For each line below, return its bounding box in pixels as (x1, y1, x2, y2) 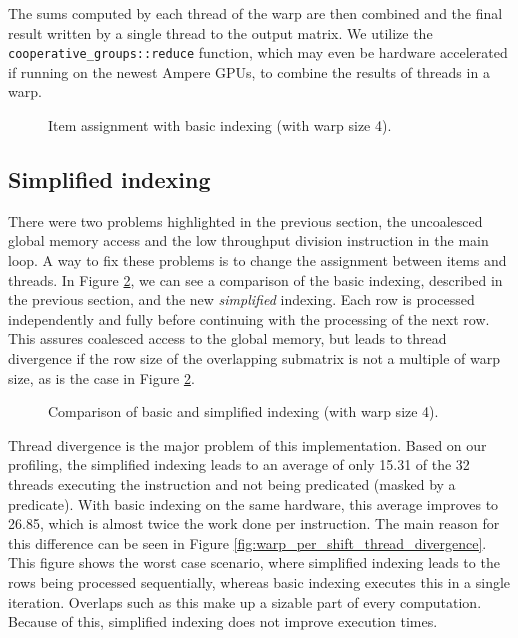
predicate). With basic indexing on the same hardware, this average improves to (8, 493, 499, 514)
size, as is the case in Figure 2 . (8, 367, 195, 388)
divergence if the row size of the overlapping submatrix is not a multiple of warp (8, 347, 500, 368)
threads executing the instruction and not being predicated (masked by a (8, 473, 456, 494)
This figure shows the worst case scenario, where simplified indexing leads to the (8, 552, 500, 573)
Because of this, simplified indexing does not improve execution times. (8, 611, 438, 632)
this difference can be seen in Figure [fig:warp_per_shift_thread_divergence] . (8, 532, 487, 553)
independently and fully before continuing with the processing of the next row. (8, 308, 490, 329)
